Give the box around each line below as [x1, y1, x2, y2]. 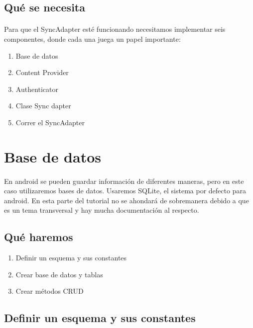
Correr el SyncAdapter [15, 117, 85, 127]
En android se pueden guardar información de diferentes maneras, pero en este [4, 175, 244, 186]
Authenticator [15, 83, 59, 94]
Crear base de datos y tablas [15, 269, 103, 279]
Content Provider [15, 67, 69, 78]
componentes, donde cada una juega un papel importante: [4, 33, 181, 44]
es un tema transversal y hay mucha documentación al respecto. [4, 205, 199, 215]
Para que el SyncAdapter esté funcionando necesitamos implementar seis [4, 24, 226, 34]
